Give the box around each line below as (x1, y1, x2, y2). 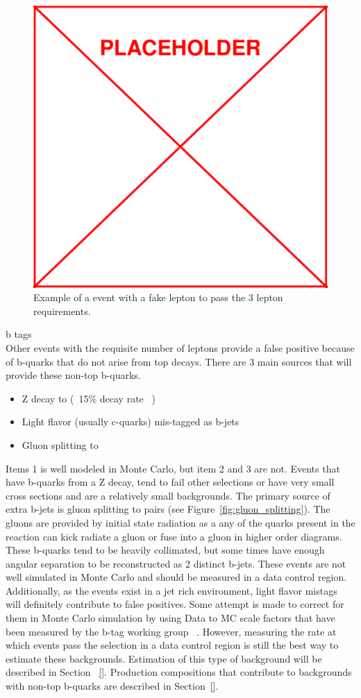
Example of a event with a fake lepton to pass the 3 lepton (33, 290, 283, 305)
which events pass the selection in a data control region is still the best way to (6, 638, 339, 652)
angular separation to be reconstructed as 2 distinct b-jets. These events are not (6, 556, 346, 570)
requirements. (33, 303, 91, 318)
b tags (6, 327, 32, 341)
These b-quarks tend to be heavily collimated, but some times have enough (6, 543, 325, 557)
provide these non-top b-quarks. (6, 368, 141, 382)
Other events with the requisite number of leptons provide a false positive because (6, 340, 355, 355)
